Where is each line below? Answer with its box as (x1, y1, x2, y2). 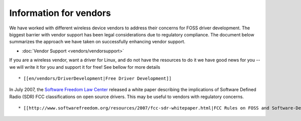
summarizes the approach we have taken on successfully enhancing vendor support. (9, 39, 186, 45)
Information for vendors (9, 7, 111, 18)
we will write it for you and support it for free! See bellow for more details (9, 64, 161, 70)
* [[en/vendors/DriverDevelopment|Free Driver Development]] (18, 75, 172, 81)
